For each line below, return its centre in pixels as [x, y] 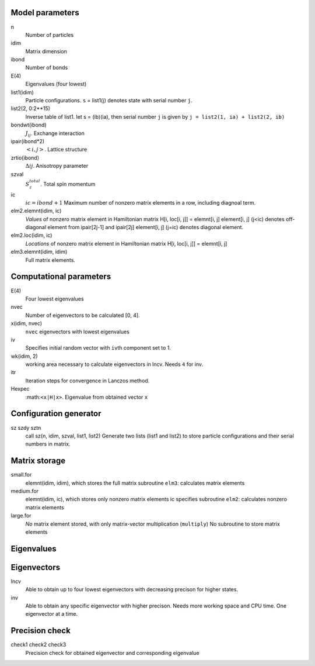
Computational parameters [61, 277]
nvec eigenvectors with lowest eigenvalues [77, 332]
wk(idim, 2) [24, 356]
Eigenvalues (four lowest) [56, 84]
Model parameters [45, 13]
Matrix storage [38, 461]
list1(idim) [22, 92]
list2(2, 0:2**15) [31, 109]
